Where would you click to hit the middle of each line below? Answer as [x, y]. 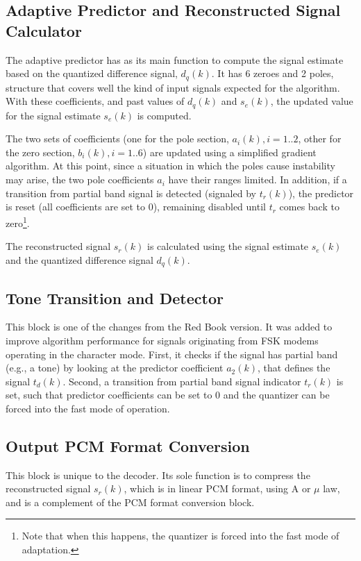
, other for [320, 139]
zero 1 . [18, 221]
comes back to [309, 207]
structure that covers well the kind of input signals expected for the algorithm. [173, 87]
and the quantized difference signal [79, 259]
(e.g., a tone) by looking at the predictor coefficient [115, 368]
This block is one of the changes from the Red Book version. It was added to [169, 327]
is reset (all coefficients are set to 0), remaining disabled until [136, 207]
